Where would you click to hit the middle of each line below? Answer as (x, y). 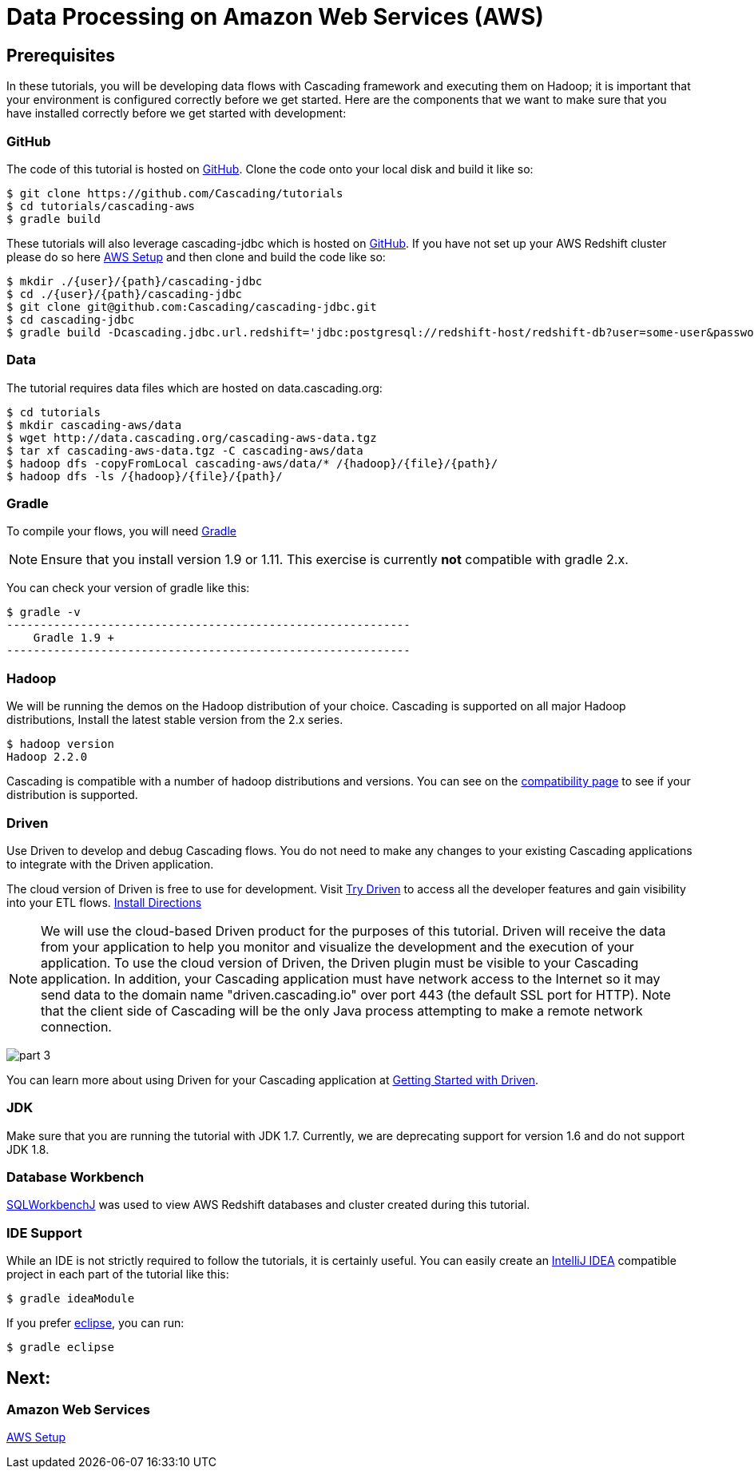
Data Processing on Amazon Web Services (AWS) (275, 17)
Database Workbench (75, 1177)
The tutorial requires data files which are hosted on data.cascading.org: (194, 388)
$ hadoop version (60, 744)
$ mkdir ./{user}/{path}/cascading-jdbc (135, 281)
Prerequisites (61, 55)
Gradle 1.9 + (73, 638)
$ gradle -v (44, 612)
